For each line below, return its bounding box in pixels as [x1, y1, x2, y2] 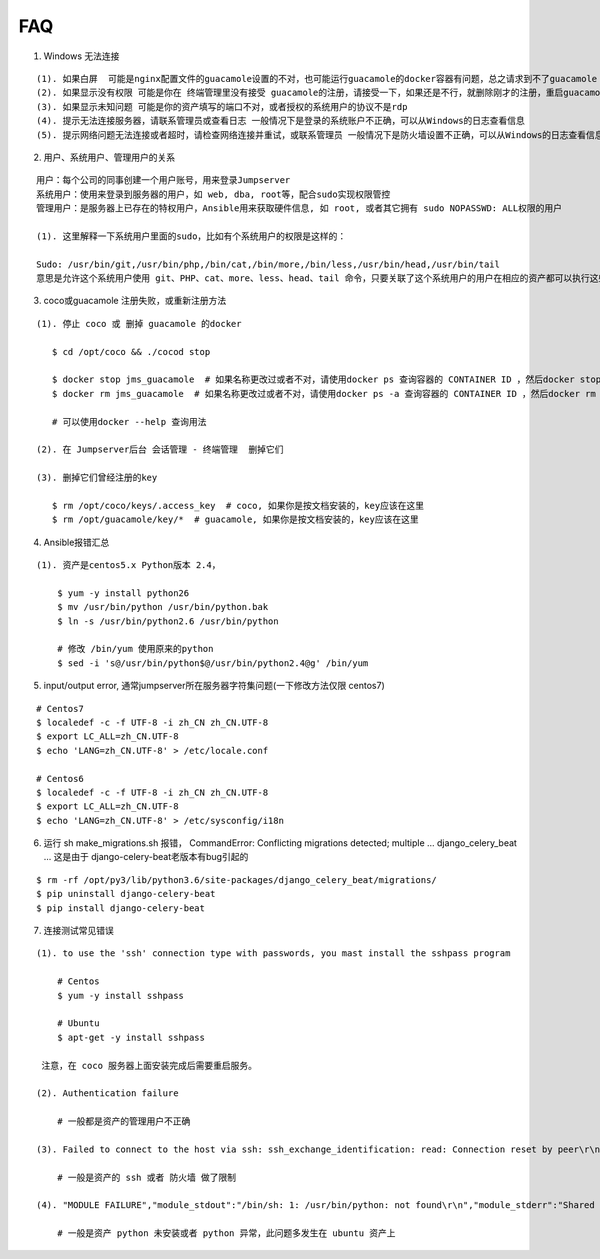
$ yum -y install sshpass [56, 990, 185, 1001]
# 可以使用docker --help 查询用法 [51, 416, 207, 427]
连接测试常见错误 [43, 925, 114, 937]
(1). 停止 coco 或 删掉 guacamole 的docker [36, 318, 242, 329]
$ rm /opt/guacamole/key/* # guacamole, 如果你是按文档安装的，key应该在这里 [51, 514, 419, 525]
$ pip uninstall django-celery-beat [36, 888, 216, 900]
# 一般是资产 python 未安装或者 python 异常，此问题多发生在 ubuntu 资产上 [56, 1228, 396, 1239]
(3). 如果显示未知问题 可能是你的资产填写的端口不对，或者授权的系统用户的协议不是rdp [36, 101, 408, 112]
